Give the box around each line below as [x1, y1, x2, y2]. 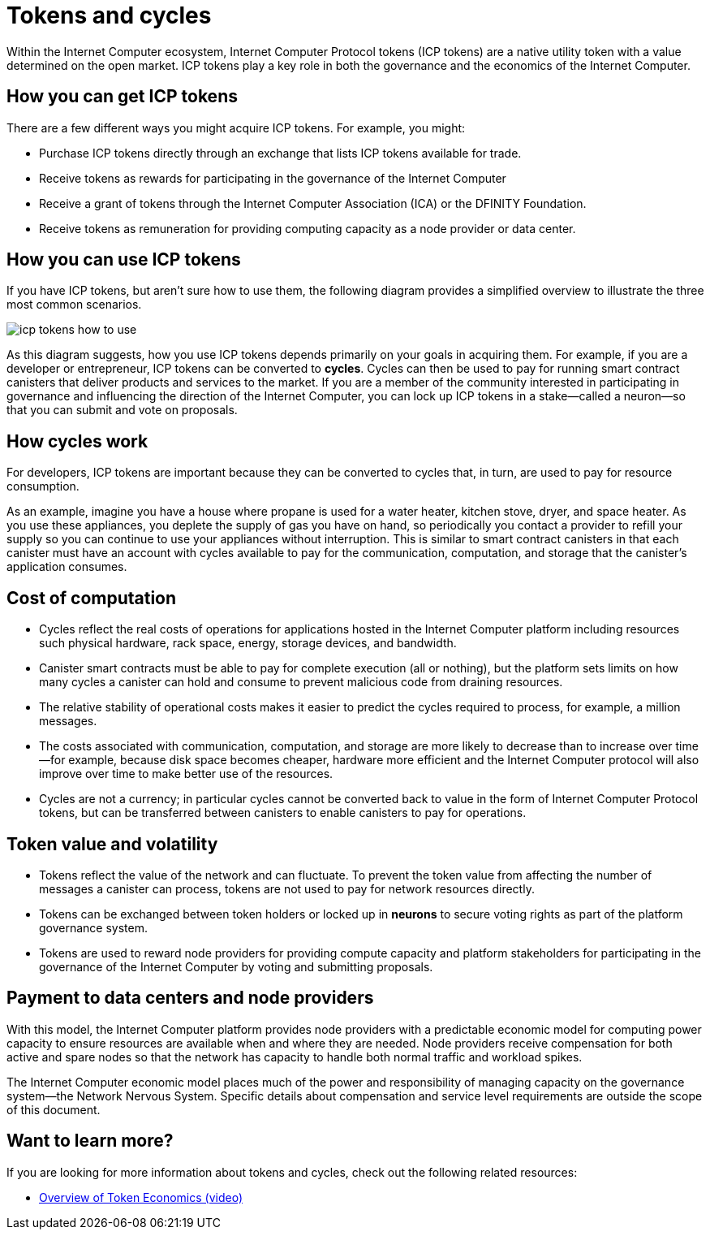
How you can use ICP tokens [6, 249, 241, 270]
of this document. [6, 1102, 101, 1117]
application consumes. [6, 560, 127, 574]
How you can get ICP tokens [6, 86, 238, 107]
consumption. [6, 479, 80, 494]
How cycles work [6, 430, 148, 452]
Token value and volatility [6, 833, 218, 854]
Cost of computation [6, 587, 177, 608]
